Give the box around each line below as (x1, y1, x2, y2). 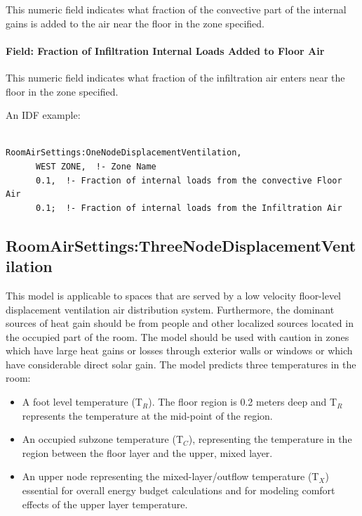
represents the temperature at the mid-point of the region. (22, 408, 273, 423)
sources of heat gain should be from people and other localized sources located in (6, 316, 354, 330)
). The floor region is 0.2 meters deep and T (148, 394, 337, 409)
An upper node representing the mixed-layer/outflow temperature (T (22, 469, 319, 484)
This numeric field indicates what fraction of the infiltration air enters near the (6, 70, 345, 84)
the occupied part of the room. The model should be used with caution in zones (6, 329, 349, 344)
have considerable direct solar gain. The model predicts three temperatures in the (6, 356, 356, 371)
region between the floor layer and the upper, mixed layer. (22, 445, 273, 460)
